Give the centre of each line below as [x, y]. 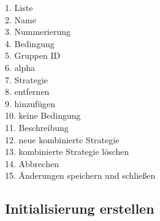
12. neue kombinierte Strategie [62, 139]
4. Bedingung [30, 43]
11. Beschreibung [37, 127]
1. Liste [19, 7]
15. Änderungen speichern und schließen [80, 175]
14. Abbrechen [32, 163]
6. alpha [20, 67]
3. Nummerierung [38, 32]
